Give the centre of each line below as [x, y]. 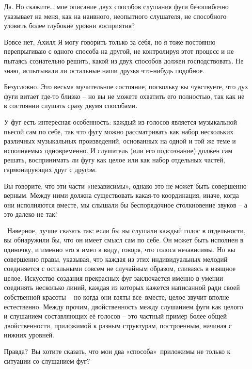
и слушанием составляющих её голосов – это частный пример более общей [115, 316]
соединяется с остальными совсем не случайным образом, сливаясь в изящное [120, 268]
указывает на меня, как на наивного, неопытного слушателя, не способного [115, 16]
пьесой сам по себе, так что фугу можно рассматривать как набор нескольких [119, 131]
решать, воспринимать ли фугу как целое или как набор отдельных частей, [115, 160]
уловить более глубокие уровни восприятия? [70, 25]
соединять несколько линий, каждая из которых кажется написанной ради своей [122, 287]
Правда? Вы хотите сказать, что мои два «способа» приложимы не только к [117, 351]
